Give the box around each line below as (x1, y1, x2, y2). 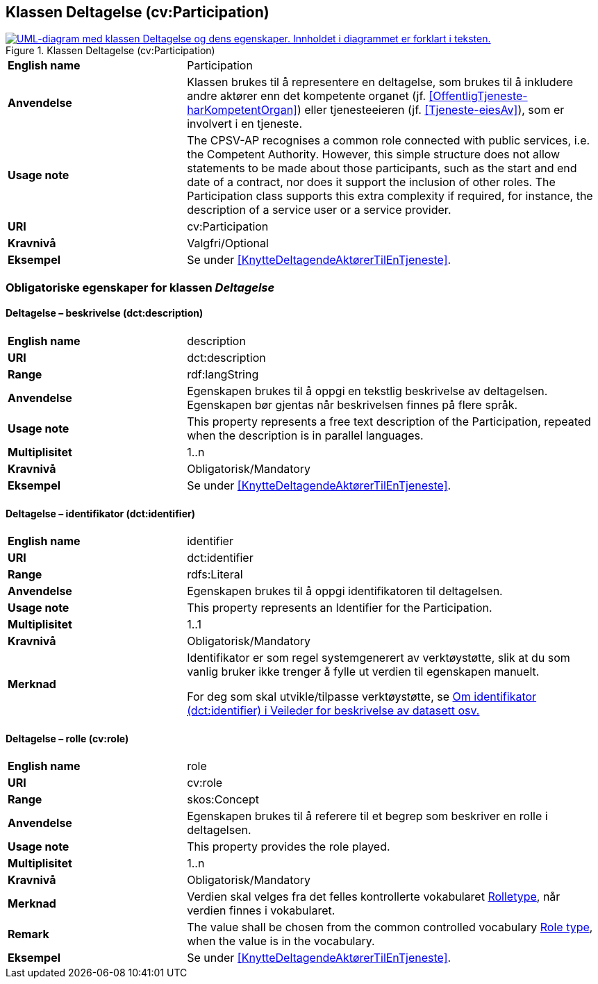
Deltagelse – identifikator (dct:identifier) (6, 507, 195, 519)
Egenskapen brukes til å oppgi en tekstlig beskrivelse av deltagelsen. (187, 384, 548, 399)
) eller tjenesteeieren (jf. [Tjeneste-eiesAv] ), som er (297, 103, 565, 117)
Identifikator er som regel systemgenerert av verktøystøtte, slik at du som (187, 651, 570, 665)
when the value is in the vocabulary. (187, 934, 375, 949)
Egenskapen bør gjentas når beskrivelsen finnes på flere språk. (187, 398, 518, 412)
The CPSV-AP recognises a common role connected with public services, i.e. (187, 133, 590, 148)
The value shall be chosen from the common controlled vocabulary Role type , (187, 920, 593, 935)
